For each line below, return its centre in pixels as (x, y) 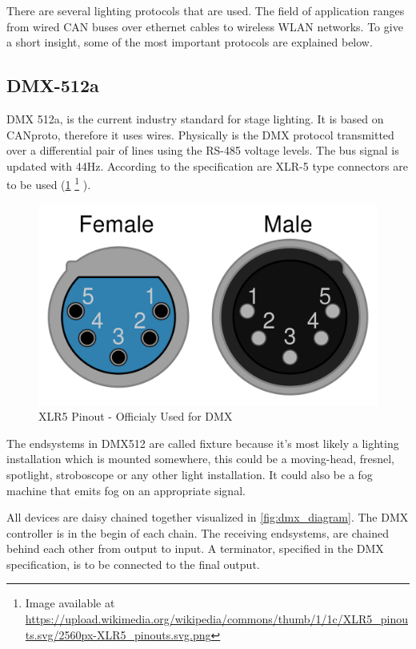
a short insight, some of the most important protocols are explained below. (190, 42)
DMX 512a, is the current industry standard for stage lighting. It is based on (195, 118)
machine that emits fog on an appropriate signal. (126, 490)
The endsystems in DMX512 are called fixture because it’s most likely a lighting (203, 443)
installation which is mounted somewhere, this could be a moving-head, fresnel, (201, 459)
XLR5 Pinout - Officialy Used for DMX (136, 416)
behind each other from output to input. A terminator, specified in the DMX (195, 548)
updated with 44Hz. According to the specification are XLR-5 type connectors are (207, 165)
